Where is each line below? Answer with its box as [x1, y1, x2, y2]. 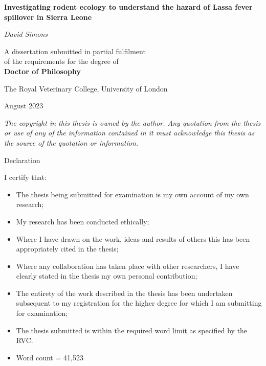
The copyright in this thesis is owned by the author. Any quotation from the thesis [4, 117, 261, 128]
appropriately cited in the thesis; [16, 243, 119, 254]
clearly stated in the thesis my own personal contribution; [16, 270, 197, 281]
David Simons [4, 29, 48, 39]
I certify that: [4, 172, 47, 182]
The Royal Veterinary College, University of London [4, 83, 168, 94]
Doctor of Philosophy [4, 65, 81, 76]
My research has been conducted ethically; [16, 216, 149, 226]
